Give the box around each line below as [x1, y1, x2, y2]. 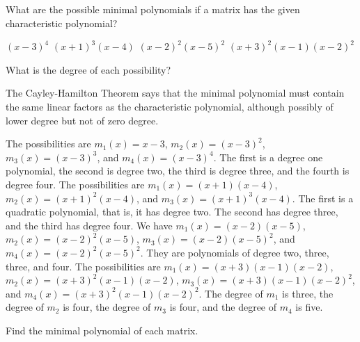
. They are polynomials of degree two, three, [140, 245, 329, 259]
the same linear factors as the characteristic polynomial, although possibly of [6, 99, 334, 113]
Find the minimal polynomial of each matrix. [6, 323, 198, 337]
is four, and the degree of [169, 300, 277, 314]
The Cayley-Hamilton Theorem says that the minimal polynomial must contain [6, 85, 345, 100]
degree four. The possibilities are [6, 177, 145, 191]
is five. [295, 300, 323, 314]
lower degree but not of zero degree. [6, 113, 159, 127]
